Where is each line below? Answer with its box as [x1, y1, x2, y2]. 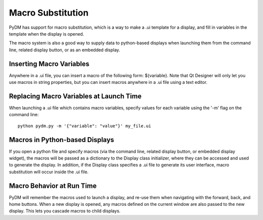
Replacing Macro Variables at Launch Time [9, 92, 142, 100]
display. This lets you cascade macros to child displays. [9, 208, 121, 214]
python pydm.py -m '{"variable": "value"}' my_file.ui [18, 123, 151, 129]
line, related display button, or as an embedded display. [9, 47, 120, 53]
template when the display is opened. [9, 31, 84, 37]
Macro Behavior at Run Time [9, 181, 97, 190]
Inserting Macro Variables [9, 60, 90, 68]
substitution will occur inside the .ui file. [9, 169, 89, 175]
